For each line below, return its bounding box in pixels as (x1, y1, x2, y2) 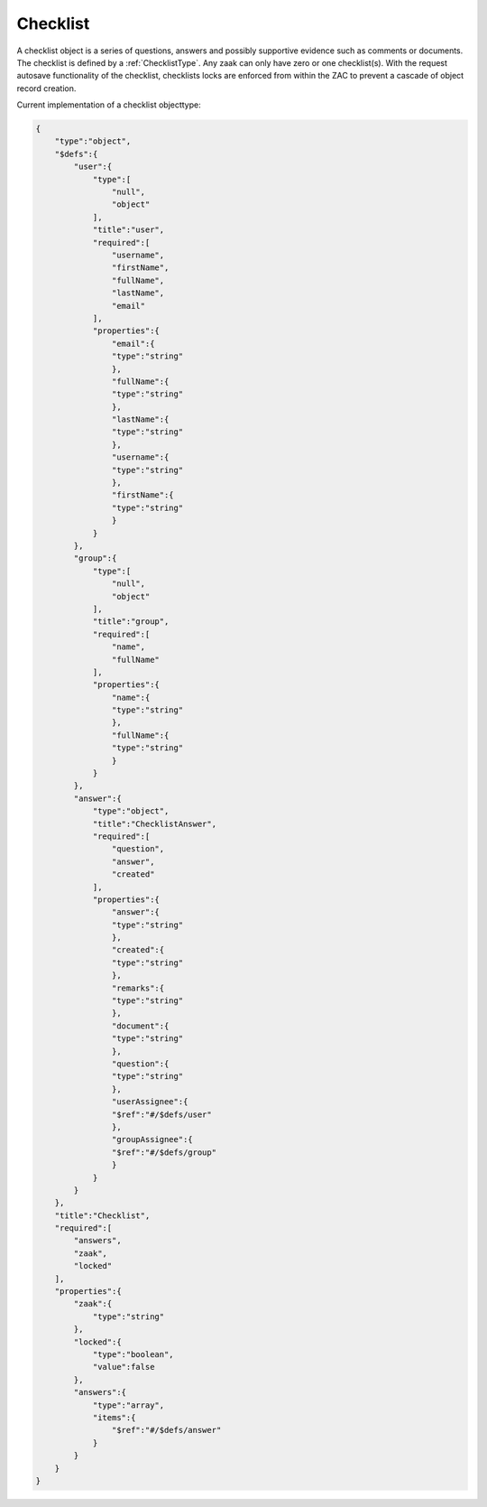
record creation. (16, 82, 77, 94)
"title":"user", (92, 225, 165, 235)
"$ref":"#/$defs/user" (111, 1109, 212, 1120)
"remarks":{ (111, 982, 165, 993)
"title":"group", (92, 617, 170, 627)
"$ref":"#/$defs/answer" (111, 1425, 222, 1436)
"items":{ (92, 1412, 136, 1422)
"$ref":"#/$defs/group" (111, 1147, 216, 1158)
